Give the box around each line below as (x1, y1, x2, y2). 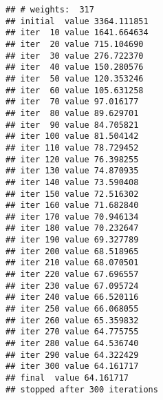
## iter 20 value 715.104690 (6, 39, 144, 49)
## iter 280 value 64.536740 (6, 339, 139, 349)
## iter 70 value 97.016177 (6, 97, 139, 107)
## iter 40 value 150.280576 (6, 62, 144, 73)
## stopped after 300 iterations (6, 384, 158, 394)
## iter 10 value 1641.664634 (6, 28, 149, 38)
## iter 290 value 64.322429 (6, 350, 139, 360)
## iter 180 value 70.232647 (6, 223, 139, 234)
